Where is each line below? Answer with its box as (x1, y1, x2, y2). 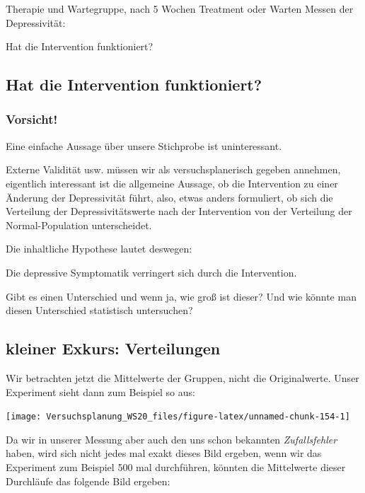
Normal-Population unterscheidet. (6, 217, 152, 232)
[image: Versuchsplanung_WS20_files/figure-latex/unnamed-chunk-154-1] (6, 412, 350, 422)
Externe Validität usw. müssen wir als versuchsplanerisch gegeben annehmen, (6, 162, 341, 177)
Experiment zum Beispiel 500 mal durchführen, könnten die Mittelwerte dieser (6, 459, 346, 474)
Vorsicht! (6, 110, 58, 128)
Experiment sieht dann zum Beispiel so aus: (6, 384, 195, 399)
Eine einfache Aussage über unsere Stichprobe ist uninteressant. (6, 138, 282, 153)
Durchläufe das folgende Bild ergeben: (6, 473, 170, 488)
